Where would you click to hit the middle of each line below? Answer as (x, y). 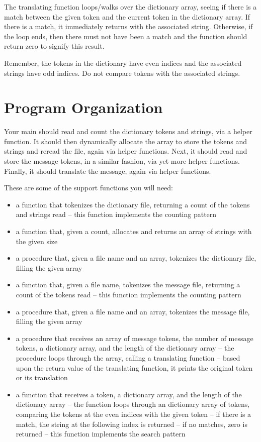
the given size (37, 241)
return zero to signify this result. (54, 46)
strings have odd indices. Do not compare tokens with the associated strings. (122, 73)
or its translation (42, 377)
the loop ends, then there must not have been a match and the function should (126, 36)
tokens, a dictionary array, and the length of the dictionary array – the (125, 348)
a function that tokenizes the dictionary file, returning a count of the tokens (133, 204)
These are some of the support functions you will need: (89, 188)
